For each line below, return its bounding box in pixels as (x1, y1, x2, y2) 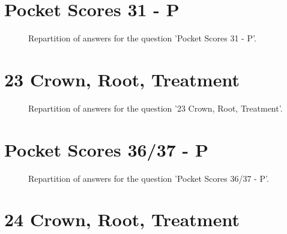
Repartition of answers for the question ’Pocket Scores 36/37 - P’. (28, 172, 269, 184)
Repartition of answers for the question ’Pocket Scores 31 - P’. (28, 32, 256, 44)
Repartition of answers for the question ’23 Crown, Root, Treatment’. (28, 101, 283, 114)
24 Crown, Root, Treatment (4, 207, 240, 232)
